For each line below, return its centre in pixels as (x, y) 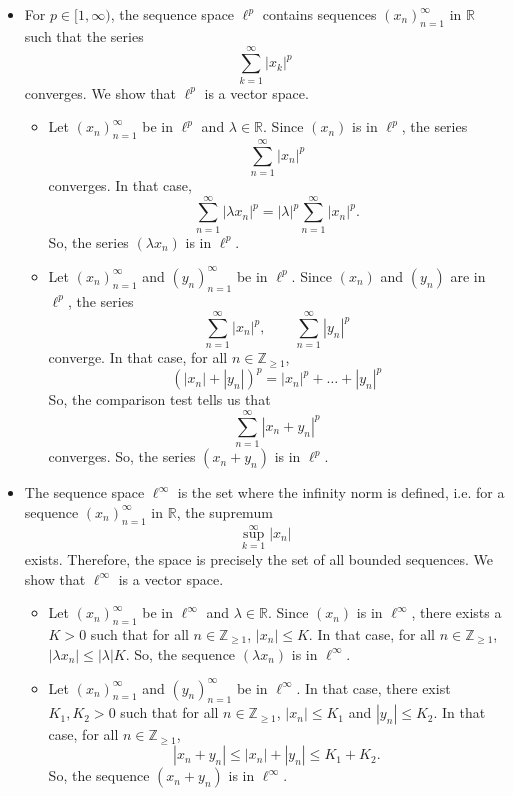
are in (468, 275)
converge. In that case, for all (138, 357)
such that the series (84, 35)
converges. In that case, (120, 185)
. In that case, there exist (373, 687)
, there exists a (456, 612)
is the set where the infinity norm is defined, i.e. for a (341, 492)
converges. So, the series (122, 456)
